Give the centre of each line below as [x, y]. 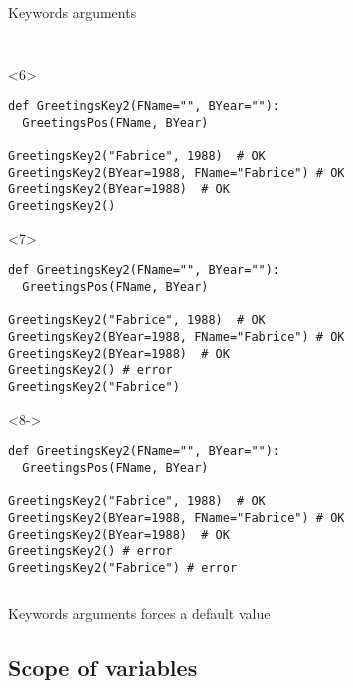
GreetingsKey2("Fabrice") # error [123, 567]
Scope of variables [103, 667]
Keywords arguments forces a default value [139, 613]
